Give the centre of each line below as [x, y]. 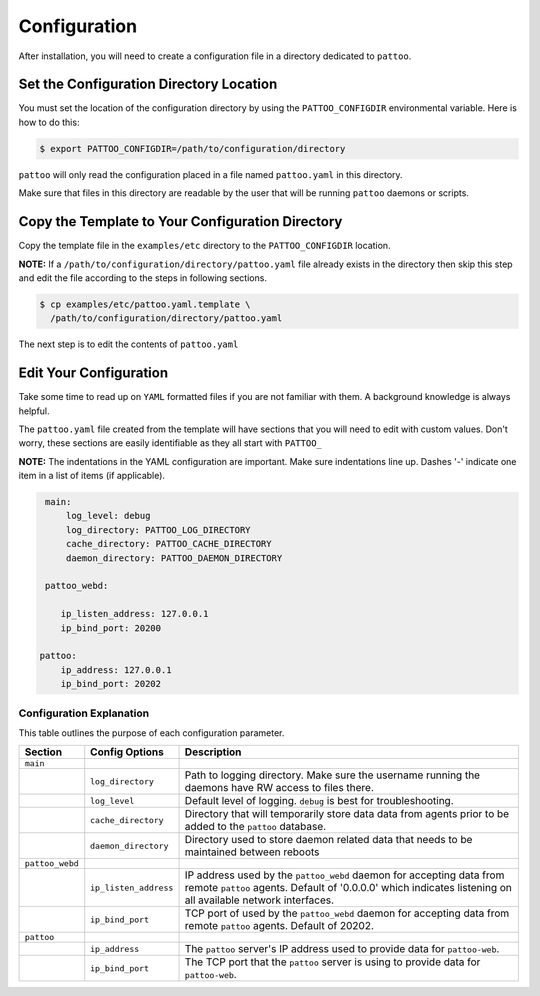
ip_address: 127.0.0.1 [116, 669]
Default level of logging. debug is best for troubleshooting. [319, 801]
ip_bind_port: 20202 [111, 684]
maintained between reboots [252, 852]
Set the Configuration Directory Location [148, 84]
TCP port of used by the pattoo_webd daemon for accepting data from [347, 913]
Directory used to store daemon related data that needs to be [328, 840]
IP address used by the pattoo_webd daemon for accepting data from [344, 875]
